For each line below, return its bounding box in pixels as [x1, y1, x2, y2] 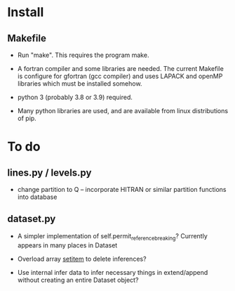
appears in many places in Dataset [17, 240, 118, 250]
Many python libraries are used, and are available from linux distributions [17, 107, 229, 115]
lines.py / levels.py [7, 167, 92, 179]
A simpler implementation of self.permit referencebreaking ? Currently [17, 231, 208, 242]
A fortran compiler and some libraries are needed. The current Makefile [17, 65, 224, 72]
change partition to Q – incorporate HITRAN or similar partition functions [17, 186, 227, 193]
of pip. [17, 114, 36, 122]
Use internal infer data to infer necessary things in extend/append [17, 268, 208, 276]
